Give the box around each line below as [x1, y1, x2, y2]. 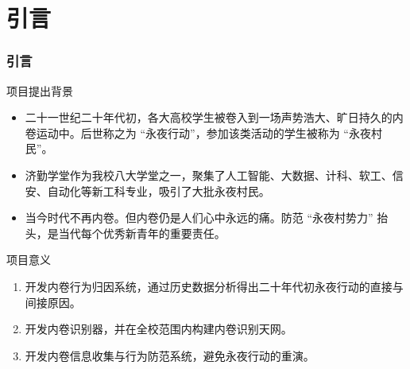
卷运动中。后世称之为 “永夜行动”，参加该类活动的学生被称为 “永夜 [25, 124, 371, 141]
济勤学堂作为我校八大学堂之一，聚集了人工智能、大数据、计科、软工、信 [25, 166, 404, 183]
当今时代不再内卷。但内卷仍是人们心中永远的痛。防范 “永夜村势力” [25, 209, 373, 226]
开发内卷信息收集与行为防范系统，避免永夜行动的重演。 [25, 347, 315, 363]
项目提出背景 [6, 82, 73, 99]
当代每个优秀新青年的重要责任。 [58, 224, 226, 241]
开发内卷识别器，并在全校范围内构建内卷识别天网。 [25, 320, 292, 337]
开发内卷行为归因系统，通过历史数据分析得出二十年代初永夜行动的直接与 [25, 278, 404, 294]
